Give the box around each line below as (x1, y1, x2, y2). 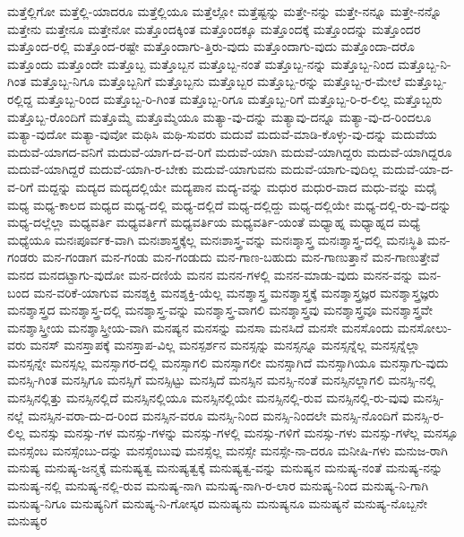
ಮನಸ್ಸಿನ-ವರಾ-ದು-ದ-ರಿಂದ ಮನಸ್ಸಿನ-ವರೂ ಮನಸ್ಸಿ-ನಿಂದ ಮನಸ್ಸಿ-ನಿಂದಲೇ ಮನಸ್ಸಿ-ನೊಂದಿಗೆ (28, 405, 399, 424)
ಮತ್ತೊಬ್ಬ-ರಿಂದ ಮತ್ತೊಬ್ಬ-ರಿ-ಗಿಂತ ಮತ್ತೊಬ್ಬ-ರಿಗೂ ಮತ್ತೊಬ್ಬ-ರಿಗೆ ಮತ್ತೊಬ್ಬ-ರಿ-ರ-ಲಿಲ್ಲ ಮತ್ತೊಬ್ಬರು (36, 89, 443, 108)
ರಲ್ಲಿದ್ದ (7, 89, 33, 108)
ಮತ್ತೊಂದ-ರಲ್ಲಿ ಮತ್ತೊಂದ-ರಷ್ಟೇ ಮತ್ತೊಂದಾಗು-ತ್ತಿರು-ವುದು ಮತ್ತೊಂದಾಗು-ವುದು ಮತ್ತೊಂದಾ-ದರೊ (7, 37, 415, 56)
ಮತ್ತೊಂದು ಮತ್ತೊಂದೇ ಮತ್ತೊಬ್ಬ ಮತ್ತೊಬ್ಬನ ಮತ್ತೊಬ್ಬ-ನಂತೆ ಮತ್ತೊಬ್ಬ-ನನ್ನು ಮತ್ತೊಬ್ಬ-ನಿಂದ (7, 54, 394, 73)
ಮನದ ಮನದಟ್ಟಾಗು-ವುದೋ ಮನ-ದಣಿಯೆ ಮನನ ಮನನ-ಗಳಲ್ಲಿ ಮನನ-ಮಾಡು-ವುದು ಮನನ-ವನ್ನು (7, 264, 414, 283)
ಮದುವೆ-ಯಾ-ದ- (382, 160, 454, 178)
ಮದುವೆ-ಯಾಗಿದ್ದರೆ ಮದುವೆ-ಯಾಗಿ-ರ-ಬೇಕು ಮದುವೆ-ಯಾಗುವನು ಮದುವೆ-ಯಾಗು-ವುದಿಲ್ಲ (7, 160, 379, 178)
